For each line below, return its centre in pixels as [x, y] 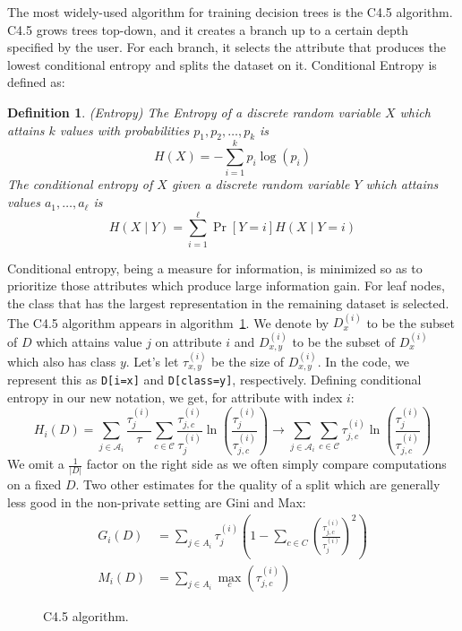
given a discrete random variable [261, 184]
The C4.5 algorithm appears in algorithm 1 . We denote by [168, 322]
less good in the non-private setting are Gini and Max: [157, 501]
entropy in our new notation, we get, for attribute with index [175, 398]
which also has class [62, 361]
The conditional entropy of [80, 184]
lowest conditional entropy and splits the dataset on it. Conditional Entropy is [222, 64]
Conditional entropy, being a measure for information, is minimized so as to [215, 268]
